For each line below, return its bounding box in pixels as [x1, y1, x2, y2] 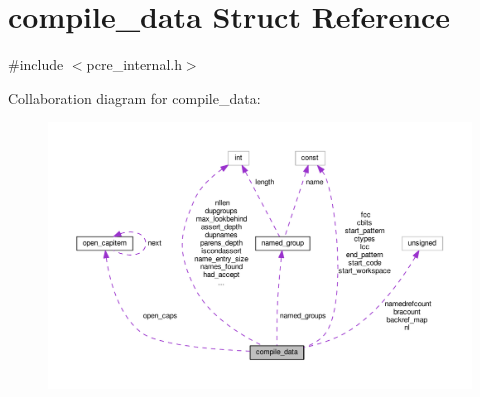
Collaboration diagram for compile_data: [8, 87, 261, 108]
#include [8, 54, 64, 75]
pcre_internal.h [86, 54, 182, 75]
